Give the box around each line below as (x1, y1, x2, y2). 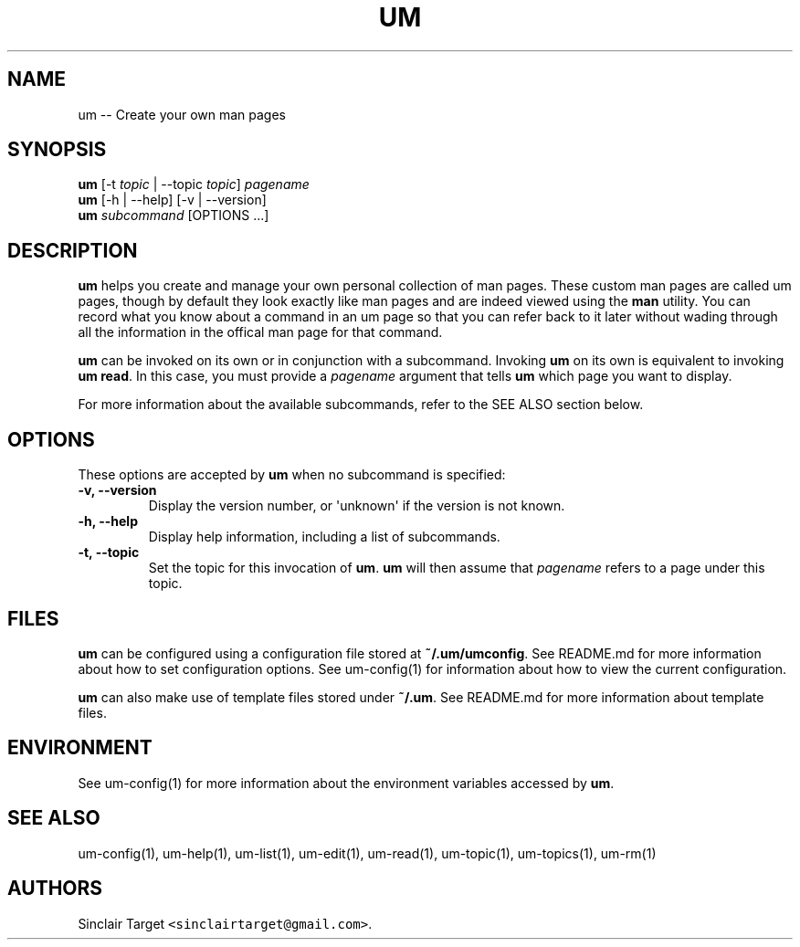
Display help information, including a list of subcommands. (148, 529, 500, 545)
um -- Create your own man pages (78, 106, 286, 122)
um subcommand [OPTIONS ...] (78, 207, 269, 224)
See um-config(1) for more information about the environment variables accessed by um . (78, 774, 615, 791)
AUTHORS (7, 877, 103, 900)
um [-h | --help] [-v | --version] (78, 192, 267, 208)
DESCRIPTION (7, 238, 138, 262)
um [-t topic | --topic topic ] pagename (78, 176, 310, 193)
